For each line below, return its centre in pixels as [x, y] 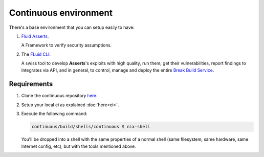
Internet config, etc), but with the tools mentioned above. [79, 146]
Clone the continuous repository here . [59, 96]
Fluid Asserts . [35, 36]
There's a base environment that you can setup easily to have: [72, 27]
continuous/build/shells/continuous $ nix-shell [91, 127]
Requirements [31, 84]
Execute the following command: [54, 114]
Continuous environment [61, 13]
